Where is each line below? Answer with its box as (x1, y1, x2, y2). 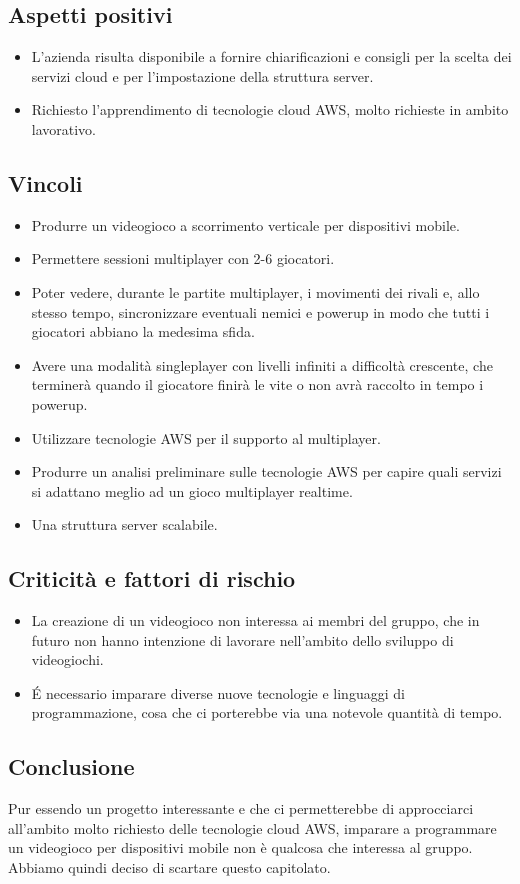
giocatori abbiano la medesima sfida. (31, 321, 255, 342)
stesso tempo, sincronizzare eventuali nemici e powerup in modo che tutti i (31, 301, 490, 322)
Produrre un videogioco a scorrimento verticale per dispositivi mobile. (31, 214, 460, 235)
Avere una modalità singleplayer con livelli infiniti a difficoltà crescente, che (31, 354, 493, 375)
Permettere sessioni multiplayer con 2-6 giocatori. (31, 248, 335, 269)
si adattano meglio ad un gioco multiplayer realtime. (31, 480, 353, 501)
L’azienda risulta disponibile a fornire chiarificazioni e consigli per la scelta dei (31, 46, 512, 67)
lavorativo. (31, 118, 97, 139)
